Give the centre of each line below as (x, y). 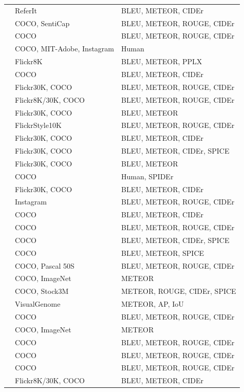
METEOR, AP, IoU (153, 304)
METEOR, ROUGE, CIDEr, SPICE (179, 291)
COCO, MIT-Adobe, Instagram (65, 49)
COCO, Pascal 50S (45, 265)
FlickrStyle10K (38, 125)
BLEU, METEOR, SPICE (163, 253)
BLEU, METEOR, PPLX (162, 61)
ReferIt (26, 10)
